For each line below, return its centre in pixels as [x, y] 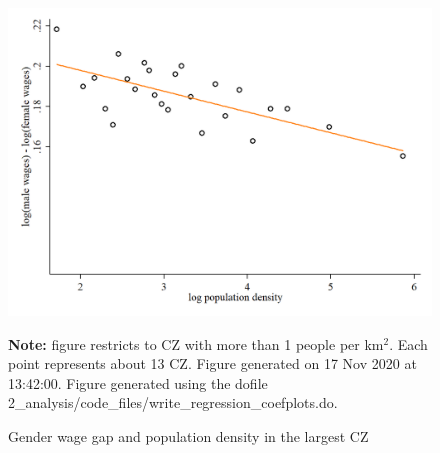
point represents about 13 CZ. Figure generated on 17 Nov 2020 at [212, 363]
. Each [408, 343]
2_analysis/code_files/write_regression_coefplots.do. [173, 402]
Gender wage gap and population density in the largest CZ [188, 436]
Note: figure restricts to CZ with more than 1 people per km [196, 343]
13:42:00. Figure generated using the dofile [138, 382]
